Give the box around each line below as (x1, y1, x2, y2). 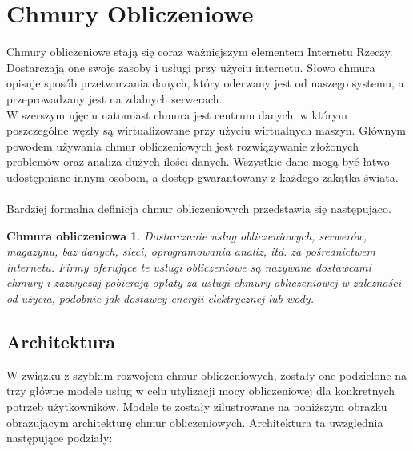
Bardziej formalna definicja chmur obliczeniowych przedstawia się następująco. (6, 200, 391, 217)
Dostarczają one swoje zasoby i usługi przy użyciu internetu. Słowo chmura (6, 58, 375, 75)
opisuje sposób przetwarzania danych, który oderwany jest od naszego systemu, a (6, 74, 404, 91)
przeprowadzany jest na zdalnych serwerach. (6, 90, 223, 107)
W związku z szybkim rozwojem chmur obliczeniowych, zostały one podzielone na (6, 366, 407, 383)
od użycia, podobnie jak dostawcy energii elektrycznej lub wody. (6, 290, 314, 307)
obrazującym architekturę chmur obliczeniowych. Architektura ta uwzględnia (6, 413, 383, 430)
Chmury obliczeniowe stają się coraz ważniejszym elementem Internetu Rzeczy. (6, 43, 393, 60)
